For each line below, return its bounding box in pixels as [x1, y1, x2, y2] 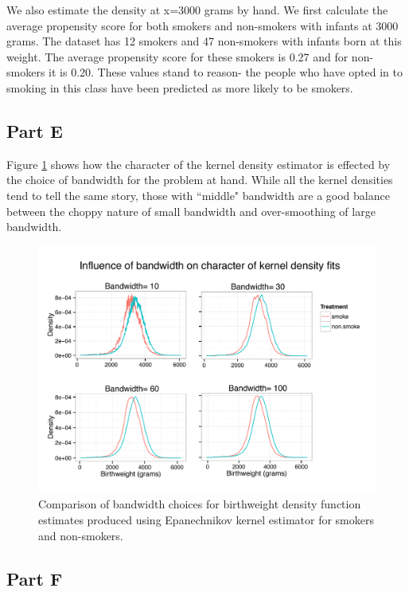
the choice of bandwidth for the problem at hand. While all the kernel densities [6, 171, 393, 188]
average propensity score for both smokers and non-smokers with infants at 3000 [6, 17, 399, 33]
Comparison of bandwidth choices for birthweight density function [38, 496, 361, 512]
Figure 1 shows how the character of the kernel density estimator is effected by [6, 155, 391, 172]
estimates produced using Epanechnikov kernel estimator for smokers [38, 512, 375, 528]
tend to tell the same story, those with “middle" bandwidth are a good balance [6, 186, 390, 203]
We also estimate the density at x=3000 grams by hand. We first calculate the [6, 2, 388, 18]
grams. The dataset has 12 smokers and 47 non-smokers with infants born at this [6, 33, 402, 49]
